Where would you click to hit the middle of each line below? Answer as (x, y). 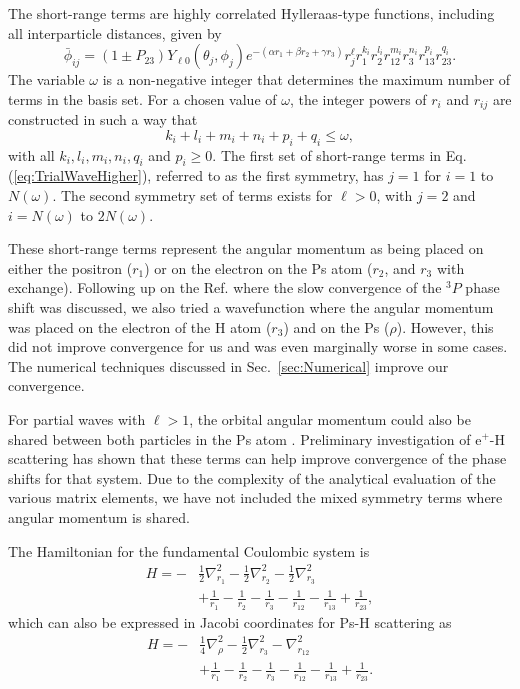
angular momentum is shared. (99, 516)
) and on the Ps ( (336, 326)
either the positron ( (70, 267)
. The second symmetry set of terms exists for (192, 195)
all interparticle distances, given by (115, 32)
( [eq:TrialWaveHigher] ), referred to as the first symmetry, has (196, 175)
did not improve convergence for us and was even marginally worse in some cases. (258, 346)
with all (31, 154)
